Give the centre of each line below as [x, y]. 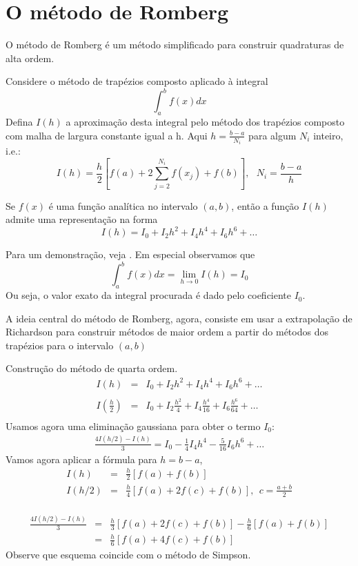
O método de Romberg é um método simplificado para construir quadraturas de [175, 45]
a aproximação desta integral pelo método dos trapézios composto [205, 122]
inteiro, [328, 135]
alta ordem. [30, 58]
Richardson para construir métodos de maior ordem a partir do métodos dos [167, 332]
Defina [19, 122]
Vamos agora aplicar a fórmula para [81, 459]
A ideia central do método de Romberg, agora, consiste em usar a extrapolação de [179, 318]
